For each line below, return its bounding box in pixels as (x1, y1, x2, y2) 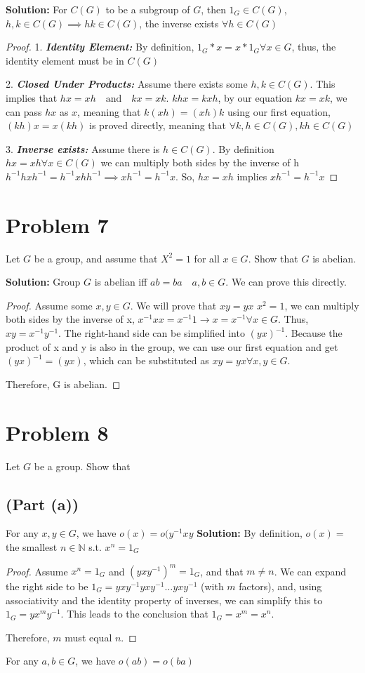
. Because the (285, 326, 343, 340)
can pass (6, 104, 42, 119)
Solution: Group (6, 274, 81, 289)
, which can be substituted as (83, 353, 209, 368)
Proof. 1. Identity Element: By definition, (6, 39, 194, 54)
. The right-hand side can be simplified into (58, 326, 245, 340)
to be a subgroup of (105, 2, 190, 16)
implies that (6, 90, 58, 105)
